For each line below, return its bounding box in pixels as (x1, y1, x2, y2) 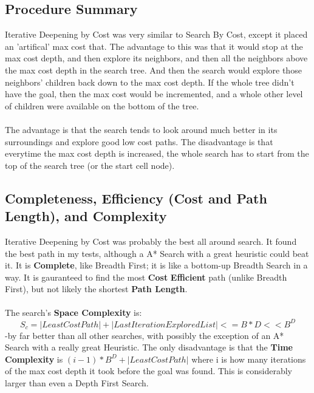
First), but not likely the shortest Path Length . (5, 282, 188, 295)
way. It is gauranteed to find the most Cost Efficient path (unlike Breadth (5, 270, 287, 283)
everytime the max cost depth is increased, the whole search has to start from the (5, 147, 309, 160)
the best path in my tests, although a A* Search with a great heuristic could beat (5, 247, 309, 259)
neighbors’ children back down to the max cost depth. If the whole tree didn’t (5, 75, 295, 88)
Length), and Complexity (5, 207, 167, 225)
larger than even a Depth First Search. (5, 376, 149, 389)
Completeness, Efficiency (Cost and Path (5, 188, 267, 207)
